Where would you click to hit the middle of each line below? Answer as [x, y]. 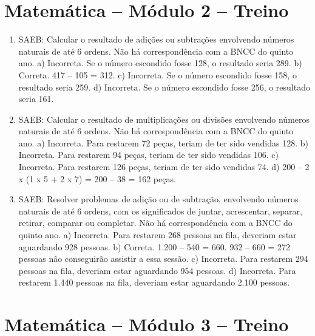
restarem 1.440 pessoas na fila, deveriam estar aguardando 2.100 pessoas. [154, 282]
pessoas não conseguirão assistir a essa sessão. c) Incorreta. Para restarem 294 [163, 259]
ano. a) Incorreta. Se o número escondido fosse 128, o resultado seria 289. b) [160, 63]
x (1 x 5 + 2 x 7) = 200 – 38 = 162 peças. [97, 178]
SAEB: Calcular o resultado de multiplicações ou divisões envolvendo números [164, 119]
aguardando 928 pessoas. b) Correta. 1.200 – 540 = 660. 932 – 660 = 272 [154, 246]
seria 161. [36, 99]
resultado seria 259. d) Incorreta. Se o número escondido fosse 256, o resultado [164, 87]
